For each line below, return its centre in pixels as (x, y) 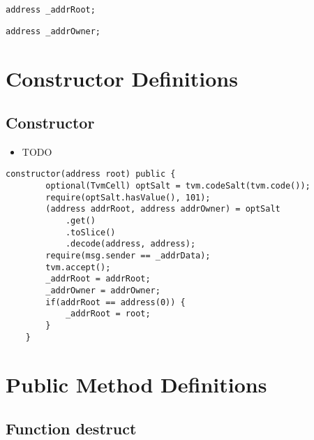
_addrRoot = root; (108, 314)
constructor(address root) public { (91, 174)
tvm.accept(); (78, 267)
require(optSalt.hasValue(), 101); (128, 197)
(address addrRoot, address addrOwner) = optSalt (163, 209)
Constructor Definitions (122, 78)
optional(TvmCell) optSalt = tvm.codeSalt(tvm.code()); (178, 186)
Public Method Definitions (136, 384)
